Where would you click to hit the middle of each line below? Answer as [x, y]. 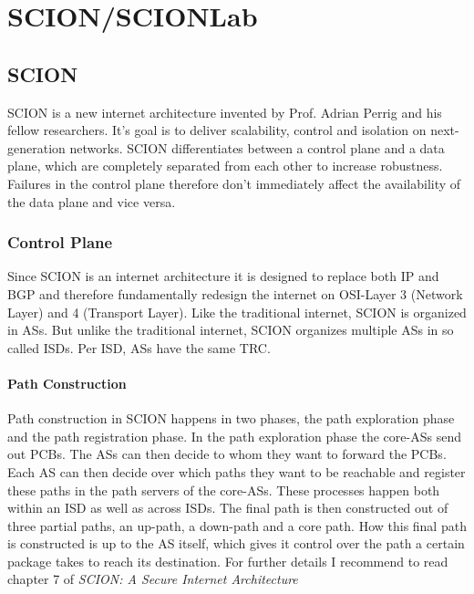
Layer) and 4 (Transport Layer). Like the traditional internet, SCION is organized [237, 312]
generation [36, 147]
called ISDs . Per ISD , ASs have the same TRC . [139, 347]
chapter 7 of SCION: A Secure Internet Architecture [153, 579]
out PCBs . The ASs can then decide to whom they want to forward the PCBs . [227, 454]
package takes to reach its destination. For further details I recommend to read [228, 561]
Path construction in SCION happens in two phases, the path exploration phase [231, 418]
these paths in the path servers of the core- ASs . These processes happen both [224, 490]
